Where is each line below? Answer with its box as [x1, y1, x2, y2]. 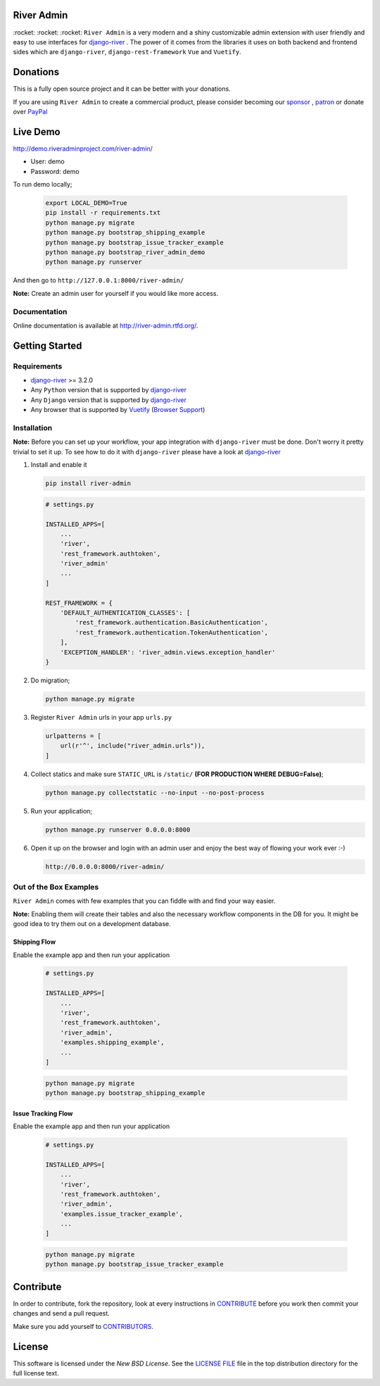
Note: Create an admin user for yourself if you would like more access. [13, 289, 218, 297]
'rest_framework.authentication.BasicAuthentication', [75, 618, 269, 627]
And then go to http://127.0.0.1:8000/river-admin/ [13, 276, 184, 285]
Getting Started [13, 339, 82, 351]
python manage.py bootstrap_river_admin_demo [45, 249, 205, 256]
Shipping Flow [13, 937, 56, 947]
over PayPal [13, 107, 48, 115]
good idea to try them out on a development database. [13, 920, 172, 928]
